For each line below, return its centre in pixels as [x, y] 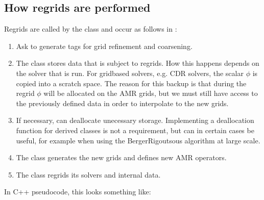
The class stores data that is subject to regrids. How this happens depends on [138, 63]
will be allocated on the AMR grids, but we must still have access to [151, 93]
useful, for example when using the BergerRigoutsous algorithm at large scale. [138, 140]
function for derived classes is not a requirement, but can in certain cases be [135, 130]
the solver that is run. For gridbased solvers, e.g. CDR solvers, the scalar [130, 73]
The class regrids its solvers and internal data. [88, 174]
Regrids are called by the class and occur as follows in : [91, 29]
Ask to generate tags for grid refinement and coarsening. [104, 46]
